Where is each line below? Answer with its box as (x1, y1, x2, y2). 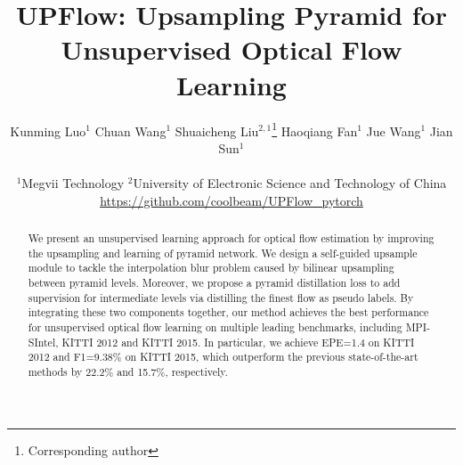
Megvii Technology (21, 173, 125, 192)
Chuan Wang (94, 121, 167, 140)
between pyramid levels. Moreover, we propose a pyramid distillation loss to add (28, 274, 401, 290)
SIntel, (28, 334, 59, 349)
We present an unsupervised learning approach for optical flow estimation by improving (28, 230, 435, 245)
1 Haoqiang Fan (272, 118, 358, 140)
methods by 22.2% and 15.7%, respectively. (28, 363, 228, 379)
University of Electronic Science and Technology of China (133, 173, 447, 192)
